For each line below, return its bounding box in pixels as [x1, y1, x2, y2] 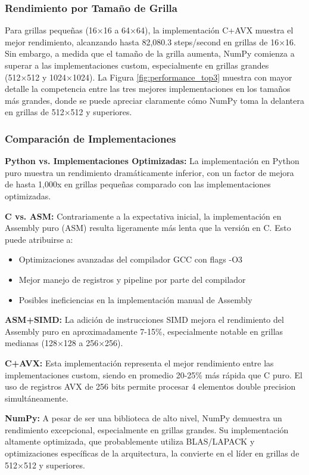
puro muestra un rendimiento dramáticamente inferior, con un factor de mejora [5, 166, 294, 178]
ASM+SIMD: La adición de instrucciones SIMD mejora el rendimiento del [5, 313, 284, 326]
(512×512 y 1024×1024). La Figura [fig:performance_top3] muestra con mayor [5, 70, 292, 83]
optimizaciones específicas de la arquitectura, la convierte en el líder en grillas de [5, 447, 299, 459]
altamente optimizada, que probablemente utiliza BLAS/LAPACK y [5, 435, 255, 448]
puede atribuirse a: [5, 233, 73, 245]
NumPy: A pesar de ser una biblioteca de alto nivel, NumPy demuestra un [5, 412, 282, 424]
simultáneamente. [5, 391, 68, 404]
